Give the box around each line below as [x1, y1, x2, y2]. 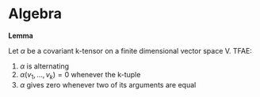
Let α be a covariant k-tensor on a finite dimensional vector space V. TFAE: [8, 46, 252, 55]
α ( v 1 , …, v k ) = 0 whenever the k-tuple [19, 69, 141, 81]
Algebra [8, 5, 62, 23]
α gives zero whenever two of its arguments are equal [19, 80, 197, 89]
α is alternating [19, 61, 70, 71]
